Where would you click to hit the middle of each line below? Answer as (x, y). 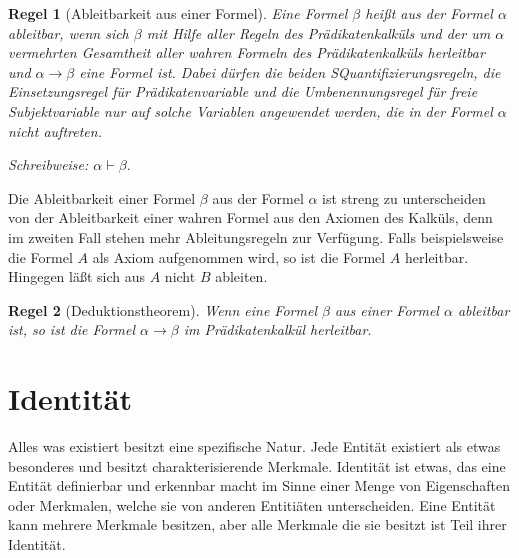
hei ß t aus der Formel (429, 13)
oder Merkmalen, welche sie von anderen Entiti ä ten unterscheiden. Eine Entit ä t (252, 504)
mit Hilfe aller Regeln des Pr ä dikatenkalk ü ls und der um (318, 32)
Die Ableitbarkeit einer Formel (102, 197)
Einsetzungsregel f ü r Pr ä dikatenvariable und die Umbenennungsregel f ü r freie (243, 91)
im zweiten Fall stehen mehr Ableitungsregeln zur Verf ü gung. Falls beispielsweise (256, 236)
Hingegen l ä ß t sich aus (77, 276)
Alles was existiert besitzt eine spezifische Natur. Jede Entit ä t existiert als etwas (254, 446)
